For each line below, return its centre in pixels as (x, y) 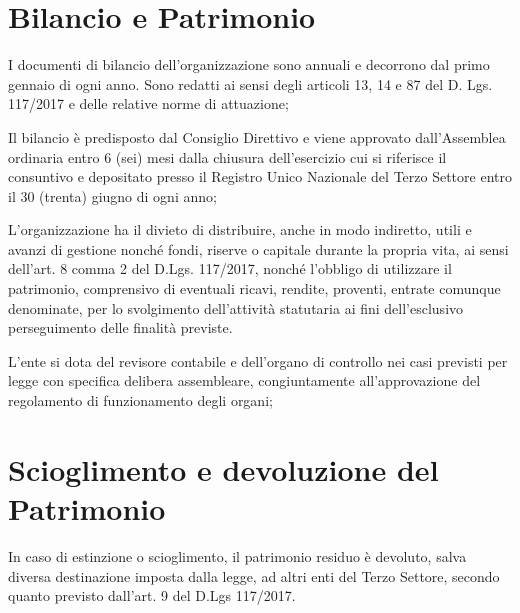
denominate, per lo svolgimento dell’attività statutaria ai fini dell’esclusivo (236, 307)
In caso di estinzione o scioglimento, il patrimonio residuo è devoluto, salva (237, 555)
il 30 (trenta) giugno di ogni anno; (112, 195)
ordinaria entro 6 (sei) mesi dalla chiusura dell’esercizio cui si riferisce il (227, 156)
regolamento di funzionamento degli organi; (140, 400)
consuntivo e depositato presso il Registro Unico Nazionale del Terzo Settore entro (260, 176)
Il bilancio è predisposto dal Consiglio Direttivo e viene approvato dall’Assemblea (257, 136)
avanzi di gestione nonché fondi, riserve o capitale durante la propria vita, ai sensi (258, 248)
